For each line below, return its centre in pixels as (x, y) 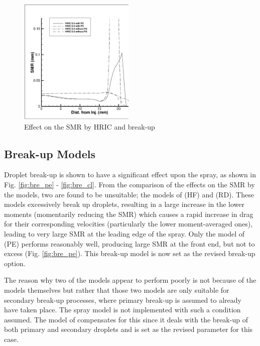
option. (15, 263)
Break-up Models (50, 153)
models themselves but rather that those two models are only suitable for (117, 290)
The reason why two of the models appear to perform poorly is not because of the (130, 280)
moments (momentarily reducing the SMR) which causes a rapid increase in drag (129, 214)
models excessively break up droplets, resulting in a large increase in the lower (124, 204)
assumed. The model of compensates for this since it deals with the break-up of (126, 319)
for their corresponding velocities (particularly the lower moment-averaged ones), (128, 224)
